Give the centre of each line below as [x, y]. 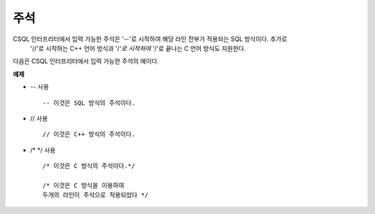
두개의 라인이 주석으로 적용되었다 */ [95, 195]
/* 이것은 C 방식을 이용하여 [83, 185]
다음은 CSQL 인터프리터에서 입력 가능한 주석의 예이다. [86, 61]
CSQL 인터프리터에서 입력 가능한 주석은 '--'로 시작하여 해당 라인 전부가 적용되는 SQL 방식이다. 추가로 [150, 39]
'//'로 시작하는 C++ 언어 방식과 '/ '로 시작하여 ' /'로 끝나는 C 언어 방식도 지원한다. [138, 48]
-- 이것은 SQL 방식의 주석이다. [89, 103]
